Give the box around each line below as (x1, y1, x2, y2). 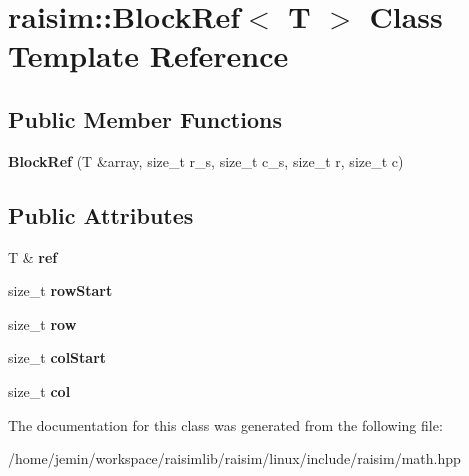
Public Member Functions (8, 103, 282, 134)
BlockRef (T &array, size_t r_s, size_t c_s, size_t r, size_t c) (8, 150, 404, 171)
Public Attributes (8, 199, 194, 230)
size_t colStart (8, 347, 107, 368)
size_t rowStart (8, 280, 113, 301)
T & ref (8, 246, 58, 267)
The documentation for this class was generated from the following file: (8, 414, 443, 435)
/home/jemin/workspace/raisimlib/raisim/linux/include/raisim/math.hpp (8, 448, 461, 469)
